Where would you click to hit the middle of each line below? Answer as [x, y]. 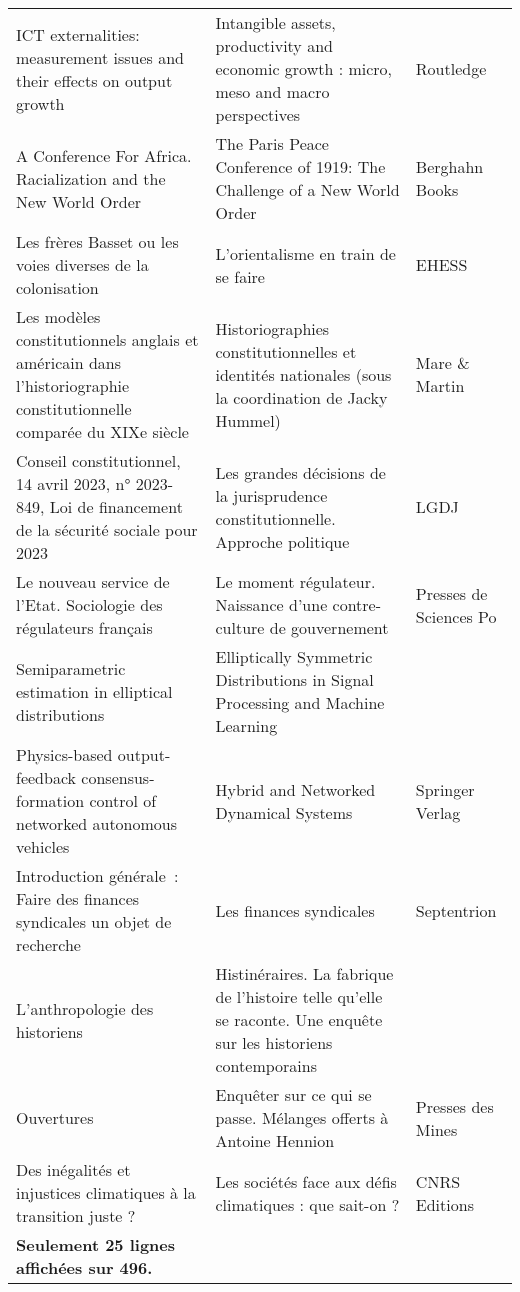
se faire [240, 276]
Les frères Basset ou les [97, 241]
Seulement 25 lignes [96, 1244]
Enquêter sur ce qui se [293, 1094]
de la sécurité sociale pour [107, 529]
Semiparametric [71, 668]
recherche [48, 944]
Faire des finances [78, 898]
